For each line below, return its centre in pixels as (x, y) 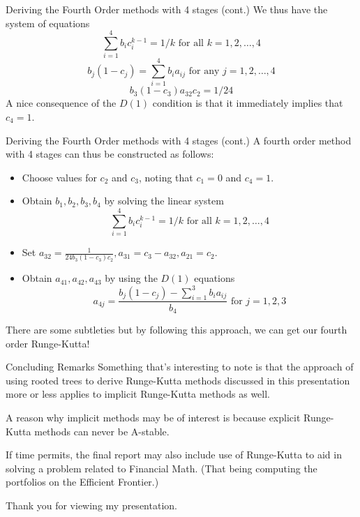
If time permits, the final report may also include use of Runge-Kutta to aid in (174, 455)
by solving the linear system (164, 201)
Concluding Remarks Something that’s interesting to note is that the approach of (180, 367)
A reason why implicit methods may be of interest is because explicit (153, 417)
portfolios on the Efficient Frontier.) (82, 482)
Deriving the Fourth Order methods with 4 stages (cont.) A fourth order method (179, 140)
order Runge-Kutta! (48, 343)
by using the (131, 278)
